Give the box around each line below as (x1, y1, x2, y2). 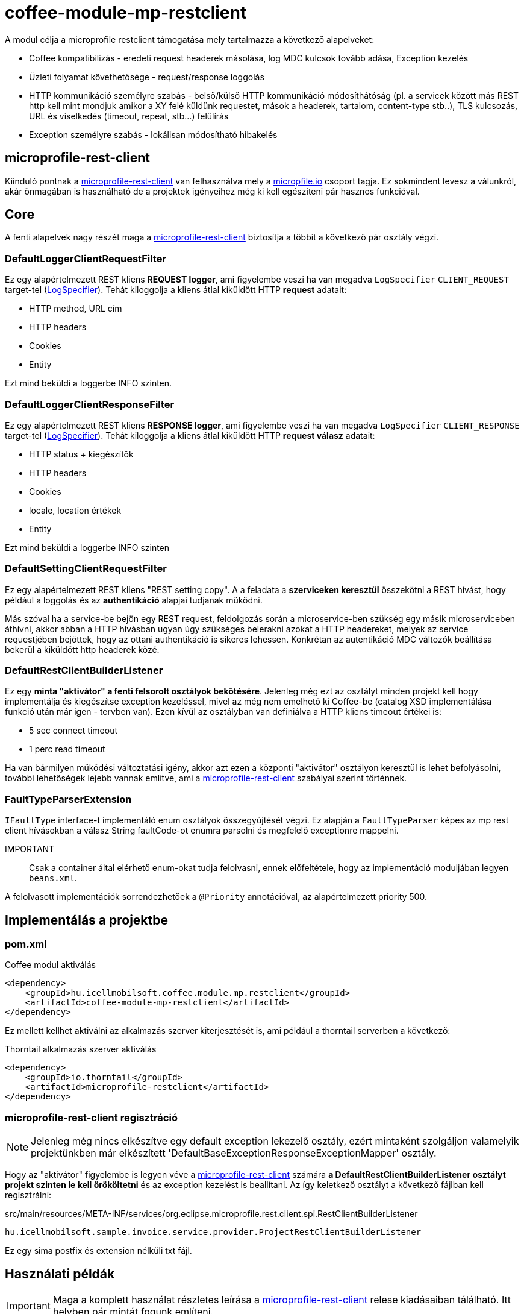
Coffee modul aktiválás (5, 960, 96, 970)
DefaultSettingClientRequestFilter (5, 562, 167, 575)
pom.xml (5, 938, 47, 951)
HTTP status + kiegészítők (29, 448, 134, 459)
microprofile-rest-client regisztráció (5, 1111, 178, 1124)
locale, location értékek (29, 505, 122, 515)
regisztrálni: (5, 1190, 52, 1201)
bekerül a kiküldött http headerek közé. (5, 644, 160, 655)
